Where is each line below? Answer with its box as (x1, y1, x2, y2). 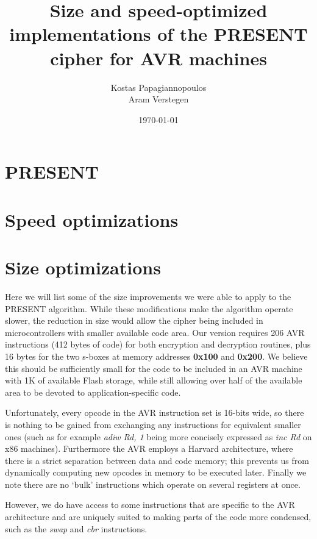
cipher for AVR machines (50, 45, 267, 70)
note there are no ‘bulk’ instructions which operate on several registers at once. (5, 477, 301, 490)
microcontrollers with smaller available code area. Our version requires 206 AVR (5, 326, 305, 338)
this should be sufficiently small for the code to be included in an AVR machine (5, 362, 302, 374)
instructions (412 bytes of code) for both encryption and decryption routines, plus (5, 338, 311, 351)
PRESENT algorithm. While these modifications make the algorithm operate (5, 302, 293, 315)
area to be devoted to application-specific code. (5, 385, 181, 398)
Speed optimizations (5, 207, 179, 232)
